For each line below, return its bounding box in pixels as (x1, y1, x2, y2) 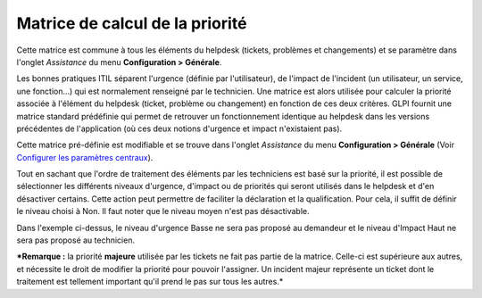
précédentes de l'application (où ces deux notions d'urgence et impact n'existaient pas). (16, 123, 343, 134)
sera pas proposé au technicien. (16, 235, 136, 245)
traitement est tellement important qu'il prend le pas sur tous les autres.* (16, 277, 284, 287)
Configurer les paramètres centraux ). (16, 152, 154, 162)
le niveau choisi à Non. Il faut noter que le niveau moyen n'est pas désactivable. (16, 206, 310, 217)
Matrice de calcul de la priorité (16, 13, 247, 33)
